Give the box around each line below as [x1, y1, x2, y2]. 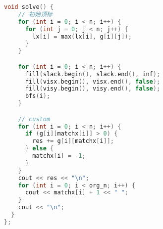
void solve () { [4, 3, 54, 10]
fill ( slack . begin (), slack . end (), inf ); [25, 70, 161, 78]
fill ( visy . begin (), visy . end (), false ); [25, 85, 161, 92]
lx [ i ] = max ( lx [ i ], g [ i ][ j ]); [32, 33, 132, 40]
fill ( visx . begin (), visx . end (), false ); [25, 78, 161, 85]
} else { [25, 145, 54, 152]
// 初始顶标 [18, 10, 53, 18]
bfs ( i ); [25, 92, 51, 100]
